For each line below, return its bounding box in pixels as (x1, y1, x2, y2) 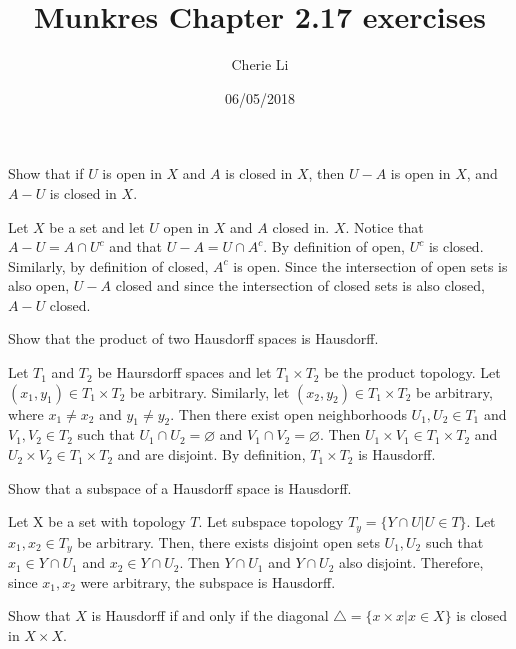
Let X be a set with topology (8, 511, 186, 532)
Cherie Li (231, 54, 289, 75)
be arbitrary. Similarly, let (130, 381, 290, 402)
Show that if (8, 163, 84, 184)
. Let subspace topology (198, 511, 344, 532)
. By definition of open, (263, 236, 406, 257)
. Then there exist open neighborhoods (170, 403, 407, 424)
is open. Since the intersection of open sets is (233, 255, 508, 276)
